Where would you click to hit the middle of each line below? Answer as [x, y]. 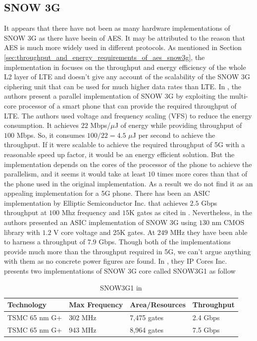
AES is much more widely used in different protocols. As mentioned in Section [123, 47]
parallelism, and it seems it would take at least [75, 174]
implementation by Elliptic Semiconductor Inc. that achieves [96, 202]
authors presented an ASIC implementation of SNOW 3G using [101, 222]
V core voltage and [82, 232]
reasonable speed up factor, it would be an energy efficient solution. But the [119, 154]
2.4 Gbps [206, 317]
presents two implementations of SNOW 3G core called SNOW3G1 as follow [120, 271]
